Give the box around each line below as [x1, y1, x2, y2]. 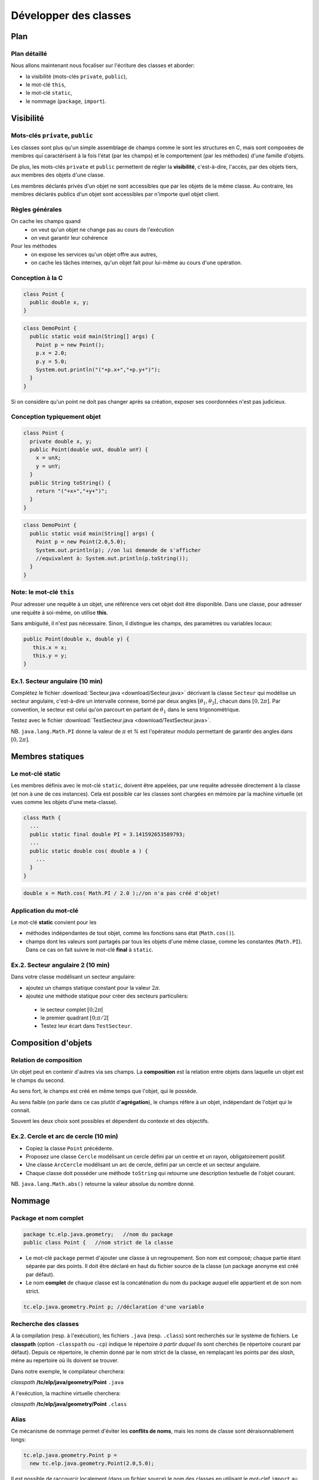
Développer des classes [11, 9, 131, 22]
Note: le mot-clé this [11, 588, 74, 596]
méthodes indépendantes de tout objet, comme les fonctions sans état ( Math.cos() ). [25, 929, 236, 937]
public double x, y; [30, 299, 89, 306]
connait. [11, 1107, 31, 1114]
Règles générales [11, 205, 62, 213]
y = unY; [35, 462, 61, 469]
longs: [11, 1436, 27, 1443]
